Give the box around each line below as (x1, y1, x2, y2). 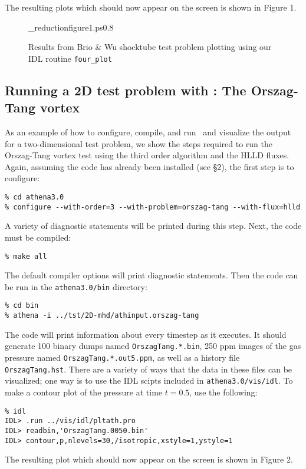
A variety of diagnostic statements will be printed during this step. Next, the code (5, 219, 302, 232)
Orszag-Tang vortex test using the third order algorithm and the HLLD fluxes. (5, 149, 289, 161)
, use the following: (189, 385, 258, 398)
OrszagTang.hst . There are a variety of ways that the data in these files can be (5, 362, 292, 375)
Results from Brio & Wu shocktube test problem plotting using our (28, 41, 272, 53)
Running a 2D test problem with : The (5, 81, 246, 99)
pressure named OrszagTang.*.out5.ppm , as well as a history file (5, 351, 240, 363)
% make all (5, 252, 47, 261)
